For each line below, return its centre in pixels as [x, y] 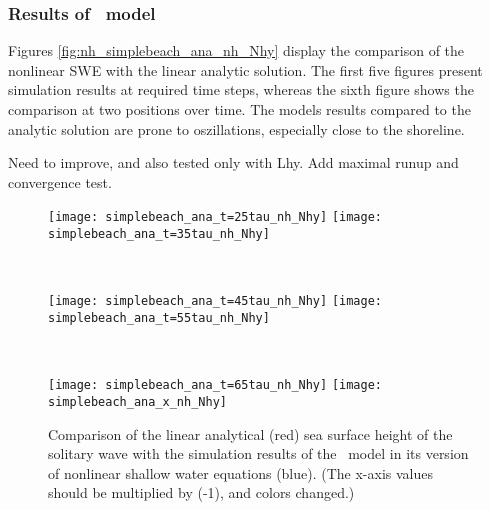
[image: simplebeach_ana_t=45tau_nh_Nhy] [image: [215, 301]
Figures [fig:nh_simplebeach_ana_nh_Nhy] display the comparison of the [236, 50]
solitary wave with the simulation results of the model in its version [258, 453]
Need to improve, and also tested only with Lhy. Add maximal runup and [233, 162]
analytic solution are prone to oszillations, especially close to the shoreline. [236, 128]
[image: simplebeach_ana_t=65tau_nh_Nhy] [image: [215, 385]
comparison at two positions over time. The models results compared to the [239, 109]
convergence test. [60, 181]
